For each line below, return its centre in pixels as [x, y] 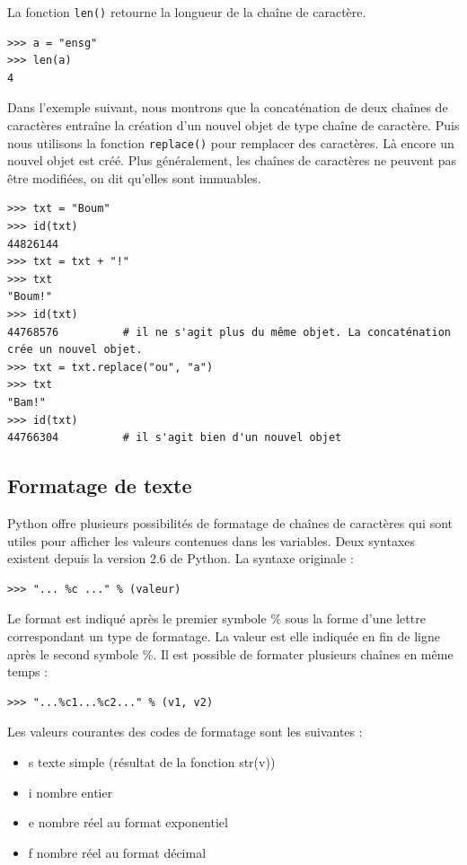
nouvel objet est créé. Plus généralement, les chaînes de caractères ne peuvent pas [232, 160]
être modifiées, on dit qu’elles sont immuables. [134, 177]
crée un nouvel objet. [75, 350]
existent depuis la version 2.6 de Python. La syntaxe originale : [181, 558]
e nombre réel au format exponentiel [128, 822]
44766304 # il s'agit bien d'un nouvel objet [175, 438]
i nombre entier [70, 792]
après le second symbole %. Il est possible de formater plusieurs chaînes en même [230, 653]
